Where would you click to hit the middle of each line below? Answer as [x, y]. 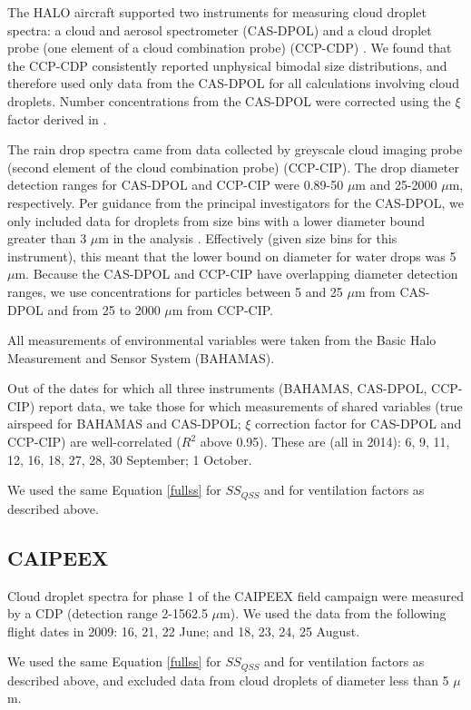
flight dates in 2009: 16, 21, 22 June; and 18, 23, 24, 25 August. [184, 631]
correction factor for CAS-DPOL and [358, 424]
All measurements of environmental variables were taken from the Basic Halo [222, 340]
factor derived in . [57, 118]
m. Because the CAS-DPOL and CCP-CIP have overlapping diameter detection [236, 274]
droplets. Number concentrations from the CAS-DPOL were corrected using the [229, 100]
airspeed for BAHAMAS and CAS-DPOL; [124, 424]
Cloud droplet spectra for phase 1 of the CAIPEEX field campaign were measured [236, 595]
